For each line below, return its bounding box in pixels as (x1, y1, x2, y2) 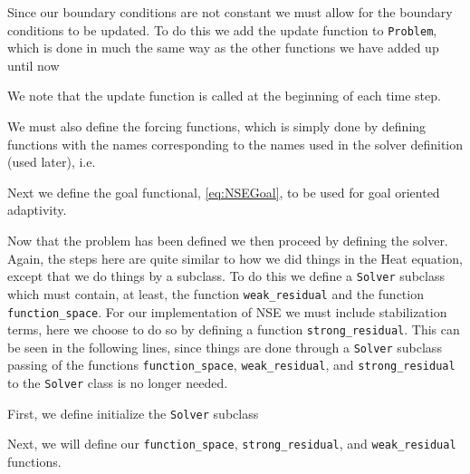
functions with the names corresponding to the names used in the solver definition (7, 134, 464, 153)
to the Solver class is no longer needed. (7, 373, 228, 392)
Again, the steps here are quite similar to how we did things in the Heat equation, (7, 248, 463, 267)
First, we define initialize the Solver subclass (7, 403, 259, 422)
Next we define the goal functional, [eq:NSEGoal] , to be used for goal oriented (7, 182, 440, 201)
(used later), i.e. (7, 152, 96, 171)
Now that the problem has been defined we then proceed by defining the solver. (7, 231, 448, 249)
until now (7, 55, 60, 74)
